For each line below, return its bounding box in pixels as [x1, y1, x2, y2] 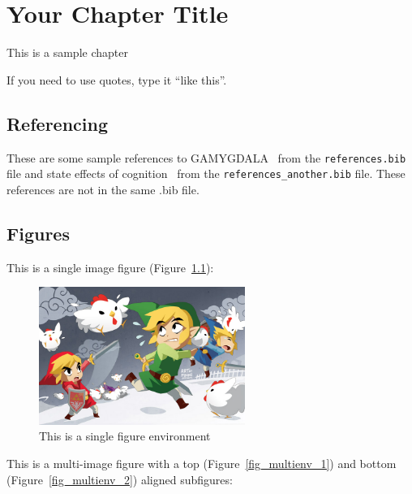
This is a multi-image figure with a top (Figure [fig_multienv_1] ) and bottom [6, 455, 397, 471]
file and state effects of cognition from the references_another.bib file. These [6, 165, 406, 182]
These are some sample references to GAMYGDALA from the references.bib [6, 149, 406, 166]
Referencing [6, 110, 108, 136]
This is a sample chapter [6, 44, 128, 61]
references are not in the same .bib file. [6, 180, 200, 197]
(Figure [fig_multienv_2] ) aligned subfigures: [6, 470, 233, 487]
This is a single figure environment [39, 427, 211, 444]
